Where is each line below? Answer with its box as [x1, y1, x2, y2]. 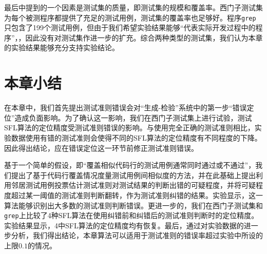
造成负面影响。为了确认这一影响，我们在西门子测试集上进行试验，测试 [14, 112, 252, 123]
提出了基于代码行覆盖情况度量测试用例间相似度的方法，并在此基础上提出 [11, 169, 256, 180]
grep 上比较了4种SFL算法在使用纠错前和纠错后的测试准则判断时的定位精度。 [4, 210, 259, 221]
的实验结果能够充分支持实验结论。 [4, 42, 119, 53]
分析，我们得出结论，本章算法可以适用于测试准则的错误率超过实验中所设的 [11, 230, 263, 241]
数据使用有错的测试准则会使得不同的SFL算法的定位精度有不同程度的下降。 [11, 132, 262, 143]
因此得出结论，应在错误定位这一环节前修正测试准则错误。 [4, 142, 198, 153]
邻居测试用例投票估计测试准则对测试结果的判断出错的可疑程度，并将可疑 [11, 180, 256, 190]
